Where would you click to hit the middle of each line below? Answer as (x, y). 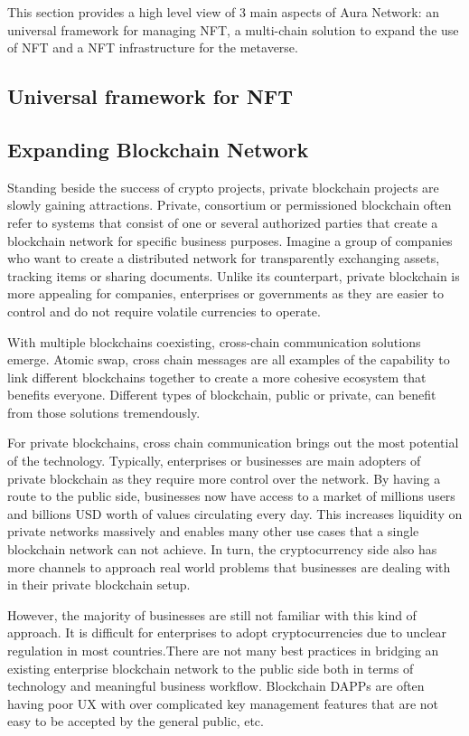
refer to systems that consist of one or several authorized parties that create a (223, 222)
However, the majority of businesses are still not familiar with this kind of (212, 614)
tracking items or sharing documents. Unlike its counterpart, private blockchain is (234, 275)
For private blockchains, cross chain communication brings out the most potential (233, 443)
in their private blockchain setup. (99, 585)
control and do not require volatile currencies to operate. (164, 311)
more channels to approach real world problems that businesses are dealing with (229, 566)
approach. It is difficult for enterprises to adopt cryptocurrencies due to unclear (227, 632)
